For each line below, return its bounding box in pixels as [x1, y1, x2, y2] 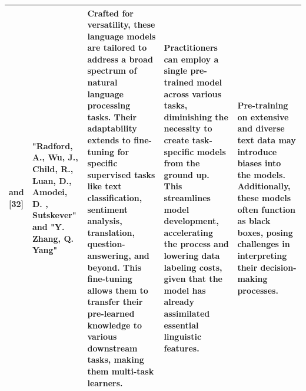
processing [87, 99, 131, 111]
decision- [260, 261, 297, 273]
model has [164, 284, 206, 296]
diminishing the [164, 110, 228, 123]
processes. [237, 284, 278, 296]
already [164, 295, 195, 308]
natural [87, 76, 118, 88]
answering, [87, 249, 131, 261]
